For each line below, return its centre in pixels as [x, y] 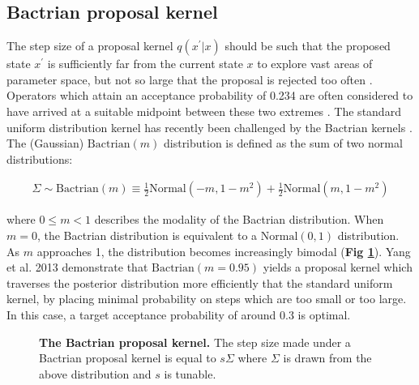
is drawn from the [327, 358]
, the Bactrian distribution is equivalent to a [147, 235]
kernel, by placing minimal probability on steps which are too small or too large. [207, 299]
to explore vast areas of [315, 64]
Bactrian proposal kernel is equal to [128, 358]
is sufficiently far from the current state [145, 64]
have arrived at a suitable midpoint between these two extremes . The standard [204, 111]
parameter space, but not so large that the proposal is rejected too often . [190, 79]
